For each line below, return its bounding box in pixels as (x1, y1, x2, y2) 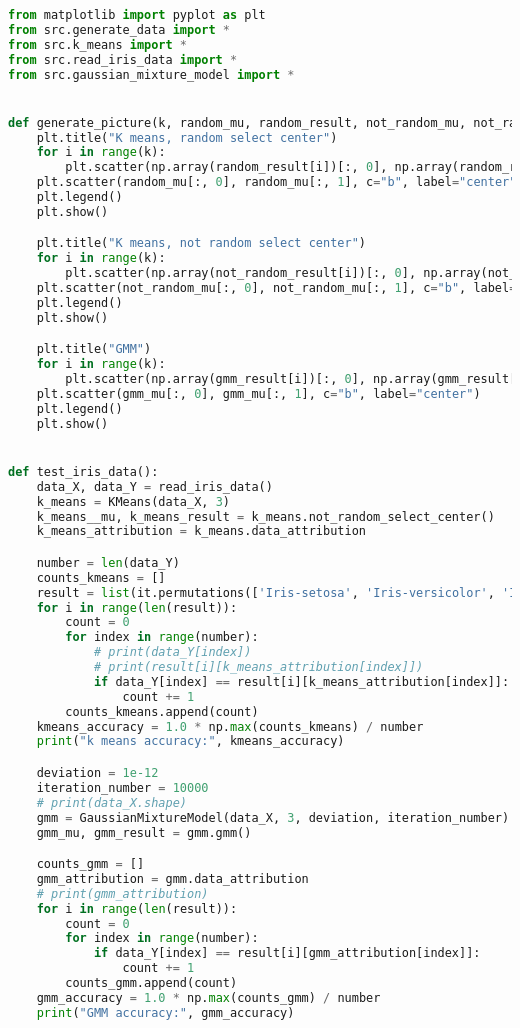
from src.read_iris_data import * (8, 52, 238, 67)
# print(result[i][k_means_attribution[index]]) (93, 660, 424, 675)
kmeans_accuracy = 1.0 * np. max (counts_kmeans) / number (36, 719, 424, 734)
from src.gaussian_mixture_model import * (8, 67, 295, 82)
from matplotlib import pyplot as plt (8, 8, 266, 22)
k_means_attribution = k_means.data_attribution (36, 524, 366, 539)
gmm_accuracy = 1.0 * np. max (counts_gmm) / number (36, 990, 381, 1005)
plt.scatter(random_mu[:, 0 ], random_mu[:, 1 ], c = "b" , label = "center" (36, 175, 517, 190)
